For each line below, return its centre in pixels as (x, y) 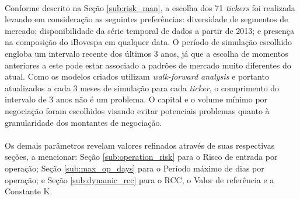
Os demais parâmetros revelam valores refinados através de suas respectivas (140, 145)
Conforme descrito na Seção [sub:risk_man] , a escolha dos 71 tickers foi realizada (150, 7)
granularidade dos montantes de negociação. (83, 122)
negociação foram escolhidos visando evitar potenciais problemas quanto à (137, 110)
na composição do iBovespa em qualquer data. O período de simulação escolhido (149, 42)
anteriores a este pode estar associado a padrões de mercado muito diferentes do (148, 65)
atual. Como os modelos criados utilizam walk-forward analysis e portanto (137, 76)
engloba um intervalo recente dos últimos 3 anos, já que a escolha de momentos (146, 53)
